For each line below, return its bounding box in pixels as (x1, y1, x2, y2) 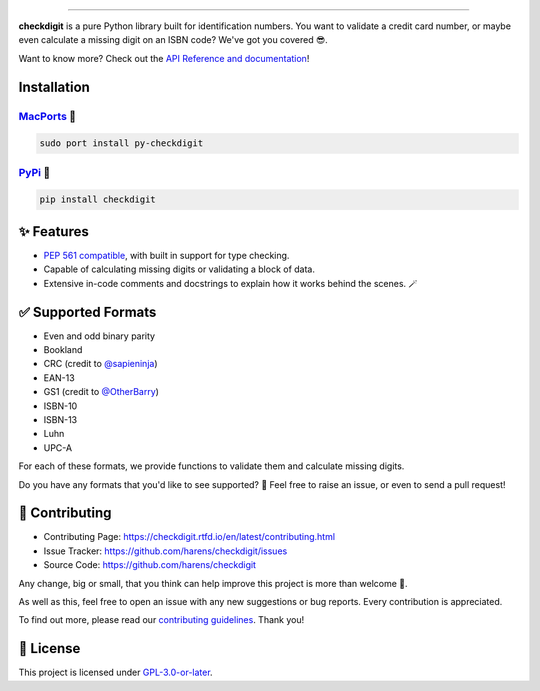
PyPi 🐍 (18, 165, 51, 179)
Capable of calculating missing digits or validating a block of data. (43, 263, 315, 275)
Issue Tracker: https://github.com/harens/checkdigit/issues (43, 545, 288, 557)
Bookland (43, 344, 83, 356)
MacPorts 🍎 (18, 109, 77, 123)
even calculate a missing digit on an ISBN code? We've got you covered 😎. (18, 34, 329, 46)
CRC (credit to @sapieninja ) (43, 358, 159, 370)
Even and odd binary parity (43, 330, 155, 342)
